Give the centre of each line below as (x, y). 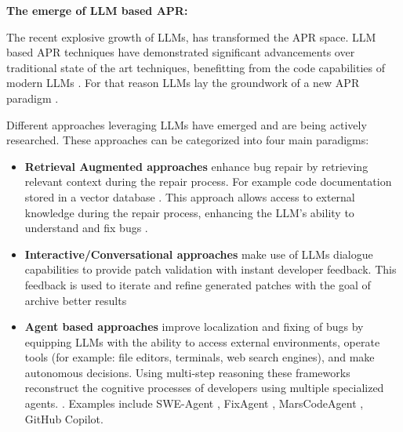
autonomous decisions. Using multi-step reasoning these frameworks (187, 372)
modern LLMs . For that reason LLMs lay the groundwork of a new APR (183, 83)
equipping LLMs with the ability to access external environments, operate (202, 341)
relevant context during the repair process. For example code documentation (208, 182)
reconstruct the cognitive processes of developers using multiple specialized (204, 388)
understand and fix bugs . (86, 228)
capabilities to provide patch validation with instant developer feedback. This (211, 269)
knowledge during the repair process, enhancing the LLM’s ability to (189, 212)
